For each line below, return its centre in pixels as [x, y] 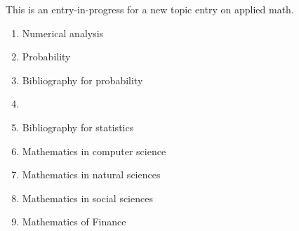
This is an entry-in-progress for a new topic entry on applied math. [150, 9]
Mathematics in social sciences [87, 198]
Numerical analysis [63, 33]
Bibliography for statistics [78, 127]
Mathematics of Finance [74, 222]
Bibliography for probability [82, 80]
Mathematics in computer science [94, 151]
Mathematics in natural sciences [91, 174]
